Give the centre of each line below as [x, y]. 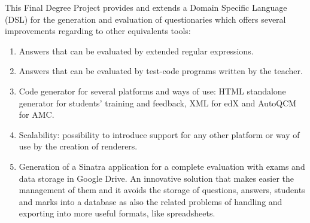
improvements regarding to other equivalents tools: [98, 31]
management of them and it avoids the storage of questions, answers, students [162, 190]
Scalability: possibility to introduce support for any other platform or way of [159, 134]
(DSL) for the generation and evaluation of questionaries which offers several [145, 19]
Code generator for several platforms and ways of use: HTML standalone [152, 91]
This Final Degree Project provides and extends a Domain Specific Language [146, 7]
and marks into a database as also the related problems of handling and [151, 201]
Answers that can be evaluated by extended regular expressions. [136, 51]
